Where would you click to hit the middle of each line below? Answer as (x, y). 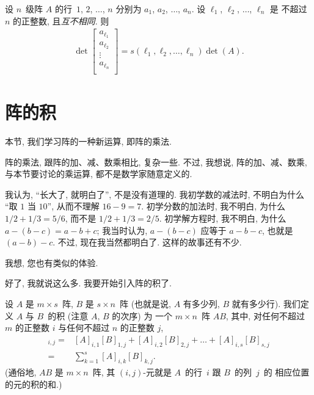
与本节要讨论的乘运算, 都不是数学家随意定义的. (99, 174)
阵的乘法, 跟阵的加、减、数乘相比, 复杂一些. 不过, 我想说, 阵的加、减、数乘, (156, 161)
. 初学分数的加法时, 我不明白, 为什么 (213, 206)
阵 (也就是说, (146, 304)
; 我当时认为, (122, 230)
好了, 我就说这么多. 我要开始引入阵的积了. (88, 283)
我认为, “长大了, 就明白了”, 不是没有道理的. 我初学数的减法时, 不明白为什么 (155, 194)
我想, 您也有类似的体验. (52, 262)
